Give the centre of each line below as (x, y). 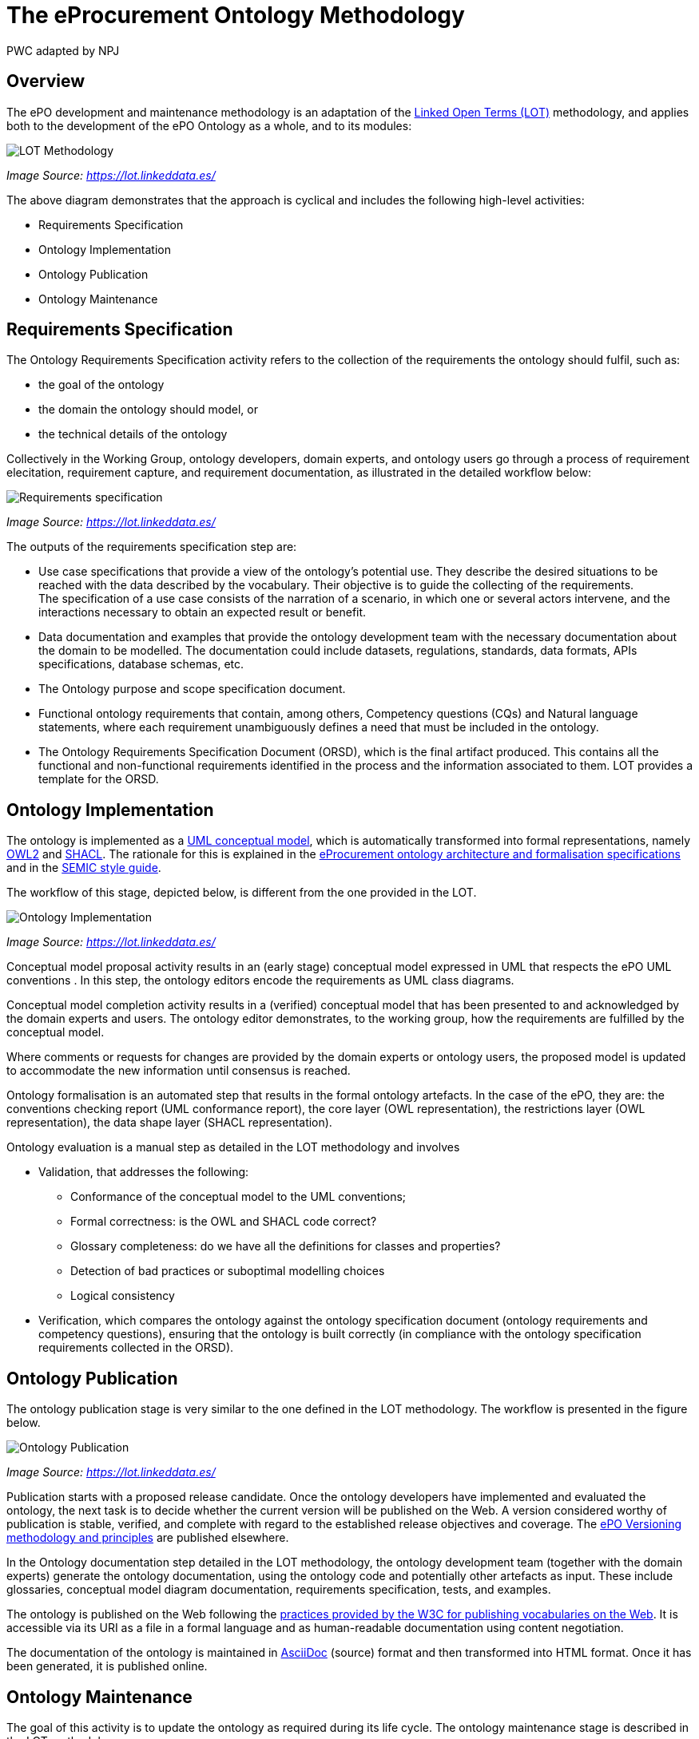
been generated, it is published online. (107, 1666)
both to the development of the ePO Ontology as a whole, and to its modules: (209, 125)
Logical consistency (123, 1296)
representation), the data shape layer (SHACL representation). (169, 1123)
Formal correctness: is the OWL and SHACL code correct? (224, 1222)
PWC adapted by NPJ (63, 50)
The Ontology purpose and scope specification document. (192, 689)
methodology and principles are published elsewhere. (148, 1538)
